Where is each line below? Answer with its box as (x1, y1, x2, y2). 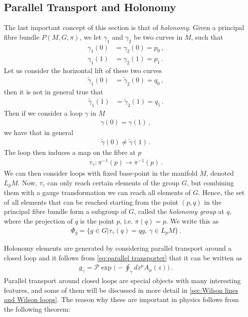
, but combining (186, 177, 234, 187)
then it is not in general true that (4, 86, 103, 96)
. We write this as (166, 215, 219, 226)
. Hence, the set (198, 187, 245, 197)
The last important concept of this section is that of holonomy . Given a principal (4, 22, 244, 32)
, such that (191, 31, 223, 42)
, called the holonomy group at (134, 206, 224, 216)
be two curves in (134, 31, 183, 42)
